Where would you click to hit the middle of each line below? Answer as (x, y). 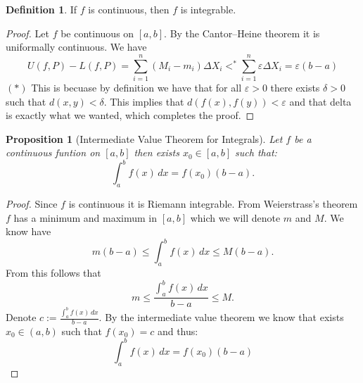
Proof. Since (32, 204)
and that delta (320, 101)
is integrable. (208, 9)
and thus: (178, 331)
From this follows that (53, 273)
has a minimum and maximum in (85, 217)
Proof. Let (27, 33)
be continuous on (97, 33)
